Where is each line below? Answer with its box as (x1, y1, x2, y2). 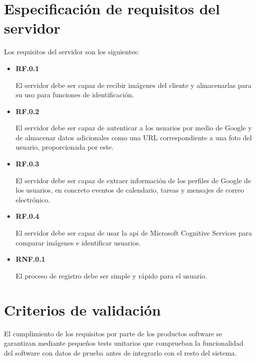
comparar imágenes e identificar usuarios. (15, 237, 141, 247)
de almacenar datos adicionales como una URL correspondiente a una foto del (15, 132, 252, 142)
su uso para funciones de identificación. (15, 89, 134, 100)
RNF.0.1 (15, 254, 45, 264)
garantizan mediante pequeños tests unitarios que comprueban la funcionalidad (4, 338, 244, 348)
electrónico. (15, 194, 50, 204)
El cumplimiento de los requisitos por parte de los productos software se (4, 328, 222, 338)
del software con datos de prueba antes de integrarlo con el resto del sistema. (4, 347, 237, 358)
